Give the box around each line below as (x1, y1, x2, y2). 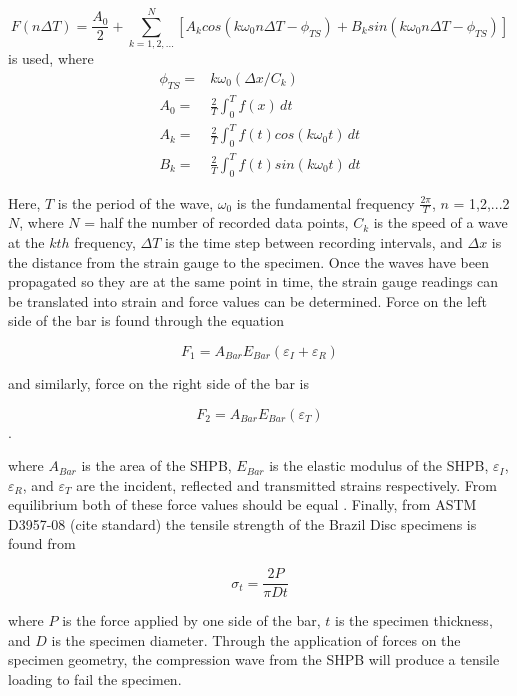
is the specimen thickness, (334, 610, 493, 631)
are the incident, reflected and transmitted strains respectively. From (76, 474, 497, 495)
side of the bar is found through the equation (8, 310, 284, 331)
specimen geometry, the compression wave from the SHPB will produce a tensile (8, 649, 500, 670)
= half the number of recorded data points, (84, 212, 349, 233)
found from (8, 533, 76, 554)
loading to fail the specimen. (8, 668, 182, 689)
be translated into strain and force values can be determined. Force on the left (8, 290, 487, 311)
